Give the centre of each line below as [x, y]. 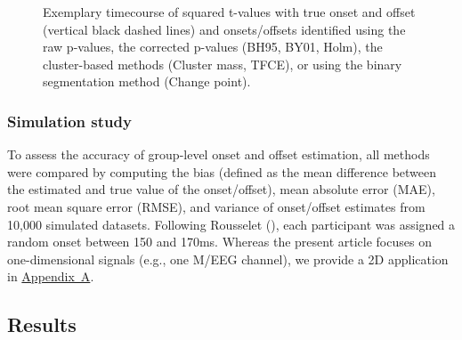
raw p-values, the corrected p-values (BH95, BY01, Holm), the [213, 47]
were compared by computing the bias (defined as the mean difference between [222, 171]
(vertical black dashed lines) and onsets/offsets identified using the [224, 29]
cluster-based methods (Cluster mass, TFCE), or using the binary [223, 64]
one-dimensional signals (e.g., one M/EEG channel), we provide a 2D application [228, 259]
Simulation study [69, 121]
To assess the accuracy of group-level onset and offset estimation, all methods [219, 154]
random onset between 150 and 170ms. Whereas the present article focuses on [219, 242]
